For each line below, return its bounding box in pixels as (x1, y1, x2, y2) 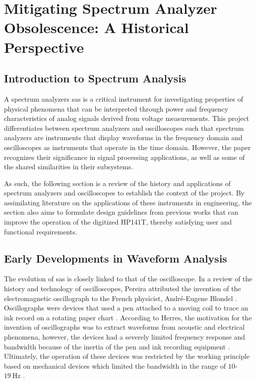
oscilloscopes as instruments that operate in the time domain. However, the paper (4, 142, 251, 152)
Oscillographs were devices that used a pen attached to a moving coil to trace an (4, 303, 249, 313)
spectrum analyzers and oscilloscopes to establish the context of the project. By (4, 188, 245, 198)
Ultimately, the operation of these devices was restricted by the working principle (4, 351, 250, 361)
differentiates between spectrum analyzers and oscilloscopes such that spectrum (4, 122, 244, 133)
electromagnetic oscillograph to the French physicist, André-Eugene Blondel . (4, 293, 237, 303)
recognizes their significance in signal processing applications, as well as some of (4, 152, 245, 162)
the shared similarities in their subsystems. (4, 161, 133, 172)
